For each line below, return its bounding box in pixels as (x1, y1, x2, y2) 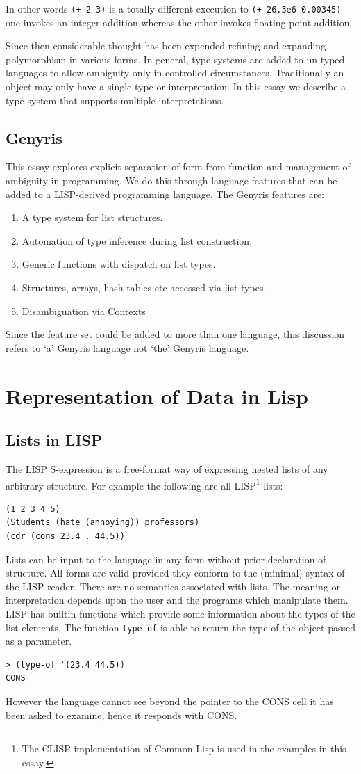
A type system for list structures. (22, 210, 163, 225)
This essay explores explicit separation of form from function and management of (6, 159, 351, 174)
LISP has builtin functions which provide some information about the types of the (6, 606, 355, 620)
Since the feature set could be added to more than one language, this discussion (6, 327, 345, 341)
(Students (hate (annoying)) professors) (6, 517, 200, 528)
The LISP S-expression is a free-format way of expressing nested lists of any (6, 461, 328, 476)
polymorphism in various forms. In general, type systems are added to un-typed (6, 51, 345, 66)
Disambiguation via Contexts (22, 303, 146, 318)
